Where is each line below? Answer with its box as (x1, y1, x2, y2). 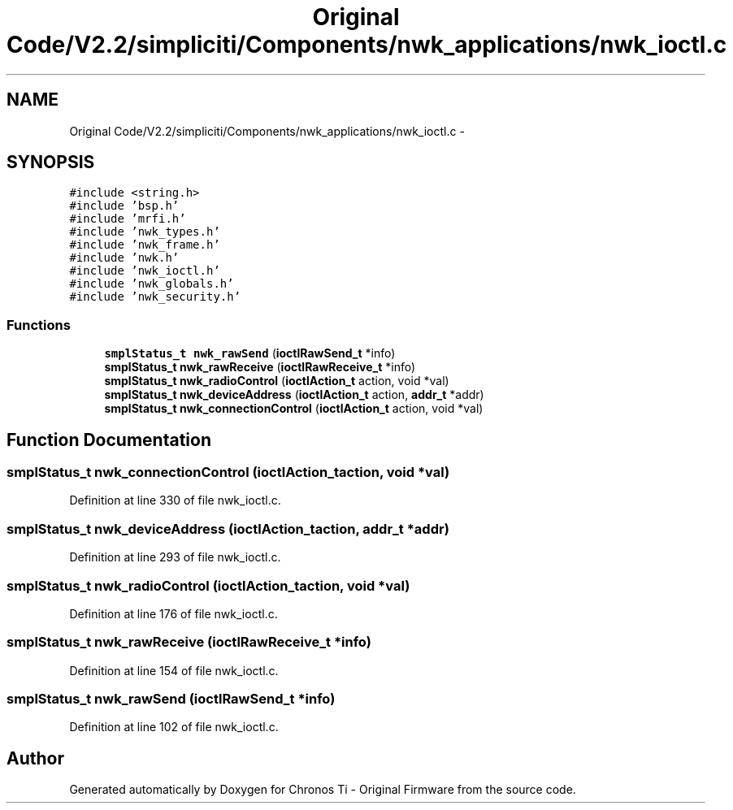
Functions (7, 316, 71, 333)
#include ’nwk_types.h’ (69, 225, 220, 239)
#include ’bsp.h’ (69, 199, 180, 213)
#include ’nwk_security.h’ (69, 290, 241, 304)
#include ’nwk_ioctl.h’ (69, 264, 220, 278)
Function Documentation (7, 429, 211, 450)
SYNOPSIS (7, 152, 95, 173)
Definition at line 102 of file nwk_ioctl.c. (69, 720, 279, 734)
